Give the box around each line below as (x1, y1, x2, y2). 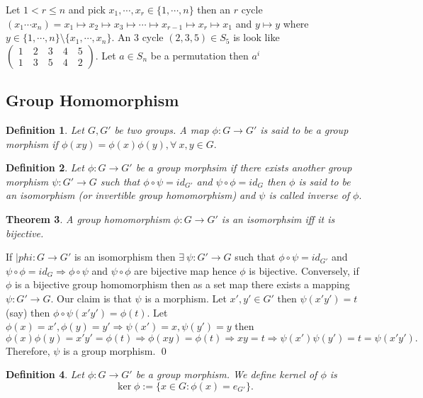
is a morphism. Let (145, 290, 227, 305)
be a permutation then (150, 47, 249, 62)
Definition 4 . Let (6, 367, 84, 382)
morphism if (6, 136, 58, 151)
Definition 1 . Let (6, 122, 84, 137)
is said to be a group (260, 122, 349, 137)
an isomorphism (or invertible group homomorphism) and (6, 188, 256, 203)
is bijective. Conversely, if (249, 263, 359, 278)
